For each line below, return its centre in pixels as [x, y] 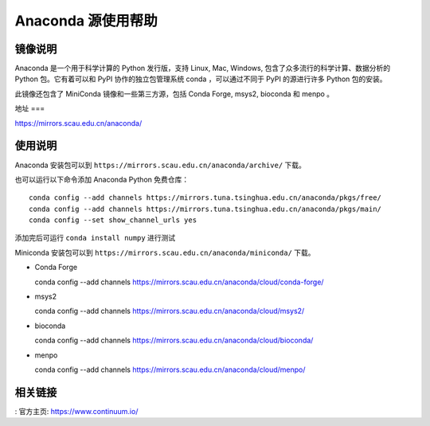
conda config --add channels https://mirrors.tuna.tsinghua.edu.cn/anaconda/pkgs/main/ [205, 209]
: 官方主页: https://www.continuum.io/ [76, 411]
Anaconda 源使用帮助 [86, 21]
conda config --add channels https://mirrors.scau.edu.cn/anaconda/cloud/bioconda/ [174, 340]
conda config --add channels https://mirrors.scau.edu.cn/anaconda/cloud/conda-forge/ [179, 282]
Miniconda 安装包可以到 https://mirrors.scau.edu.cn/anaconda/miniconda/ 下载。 [165, 252]
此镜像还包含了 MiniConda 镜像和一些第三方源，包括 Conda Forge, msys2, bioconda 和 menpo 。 [174, 94]
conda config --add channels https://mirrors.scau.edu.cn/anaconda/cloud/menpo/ [170, 369]
